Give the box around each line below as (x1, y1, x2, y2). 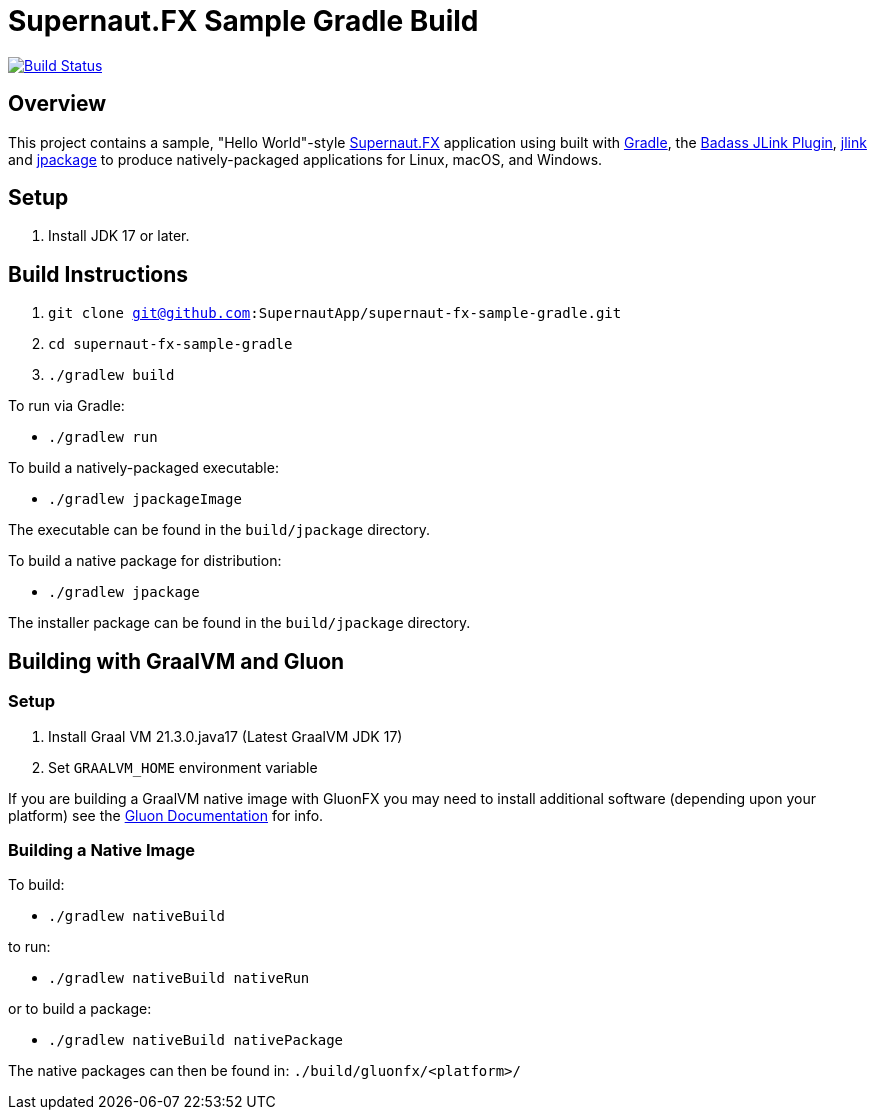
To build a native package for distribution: (8, 552, 282, 570)
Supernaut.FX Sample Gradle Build (8, 4, 479, 38)
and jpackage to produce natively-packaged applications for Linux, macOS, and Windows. (8, 150, 603, 168)
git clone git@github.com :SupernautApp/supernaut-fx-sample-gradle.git (48, 305, 622, 322)
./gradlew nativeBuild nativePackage (48, 1032, 344, 1049)
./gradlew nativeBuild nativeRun (48, 970, 310, 987)
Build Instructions (8, 261, 189, 287)
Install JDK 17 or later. (48, 227, 190, 245)
